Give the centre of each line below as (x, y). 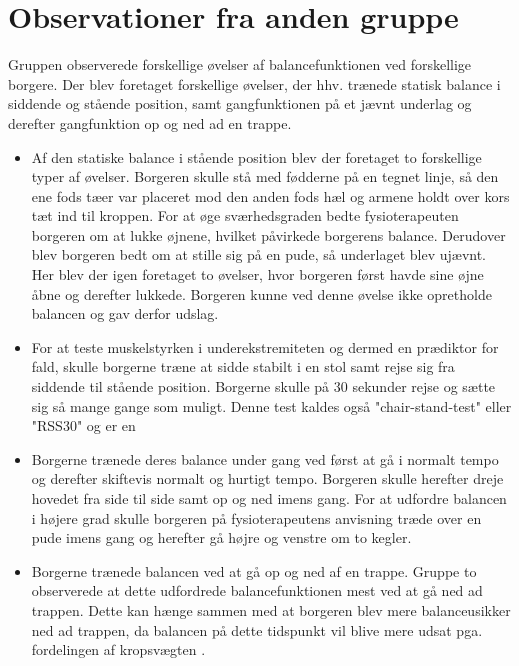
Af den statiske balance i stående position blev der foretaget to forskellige (256, 156)
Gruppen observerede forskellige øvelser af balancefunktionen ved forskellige (240, 64)
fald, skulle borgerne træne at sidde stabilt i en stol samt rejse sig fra (243, 366)
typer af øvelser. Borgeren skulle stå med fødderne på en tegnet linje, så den (265, 176)
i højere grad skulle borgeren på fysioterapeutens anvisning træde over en (256, 517)
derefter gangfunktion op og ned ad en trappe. (150, 122)
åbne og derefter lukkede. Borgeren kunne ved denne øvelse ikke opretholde (261, 293)
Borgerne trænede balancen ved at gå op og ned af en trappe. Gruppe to (254, 570)
